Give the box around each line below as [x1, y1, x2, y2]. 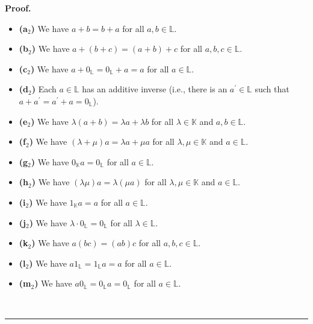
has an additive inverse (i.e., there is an [82, 83, 228, 95]
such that [255, 83, 290, 95]
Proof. [5, 2, 31, 14]
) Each [31, 83, 57, 95]
